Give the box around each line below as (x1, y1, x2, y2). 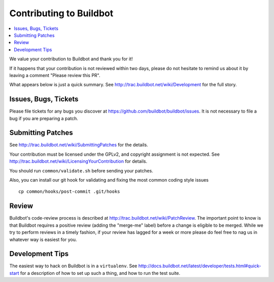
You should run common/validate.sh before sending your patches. (9, 167, 153, 173)
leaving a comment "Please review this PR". (9, 72, 100, 78)
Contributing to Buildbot (9, 8, 114, 19)
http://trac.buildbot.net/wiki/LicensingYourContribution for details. (9, 158, 147, 164)
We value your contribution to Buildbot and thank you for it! (9, 56, 133, 62)
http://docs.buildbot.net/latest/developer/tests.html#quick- (138, 263, 261, 269)
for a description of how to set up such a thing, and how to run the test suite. (20, 270, 181, 276)
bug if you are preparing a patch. (9, 115, 79, 121)
